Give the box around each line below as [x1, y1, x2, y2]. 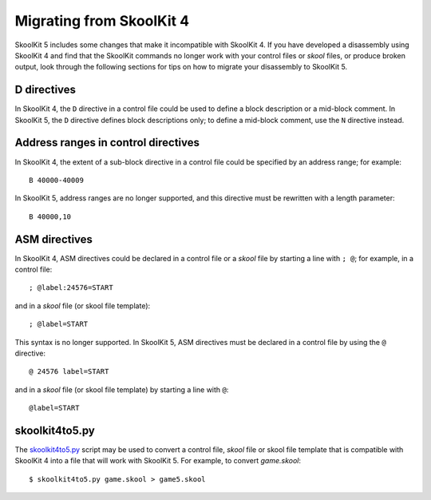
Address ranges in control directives [14, 136, 200, 149]
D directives [14, 83, 76, 97]
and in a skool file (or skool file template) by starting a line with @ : [14, 384, 229, 395]
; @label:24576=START [29, 284, 113, 292]
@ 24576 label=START [29, 367, 109, 376]
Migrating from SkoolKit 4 [14, 12, 190, 30]
